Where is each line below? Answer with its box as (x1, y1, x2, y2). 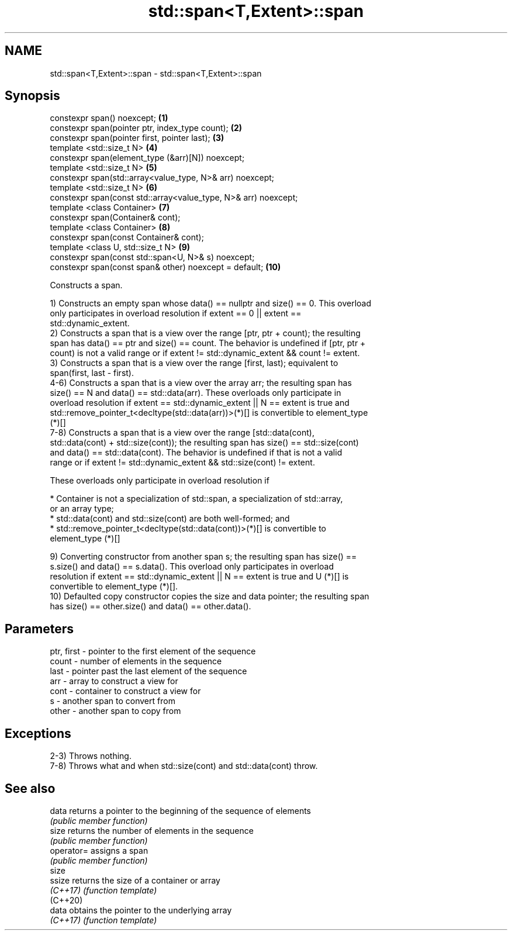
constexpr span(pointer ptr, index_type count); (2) (50, 123, 243, 133)
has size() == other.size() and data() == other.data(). (50, 601, 251, 612)
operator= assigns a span (50, 845, 148, 855)
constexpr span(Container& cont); (50, 212, 181, 223)
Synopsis (5, 88, 60, 103)
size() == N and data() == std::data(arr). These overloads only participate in (50, 388, 341, 398)
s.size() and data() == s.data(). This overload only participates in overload (50, 561, 334, 572)
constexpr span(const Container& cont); (50, 232, 204, 243)
